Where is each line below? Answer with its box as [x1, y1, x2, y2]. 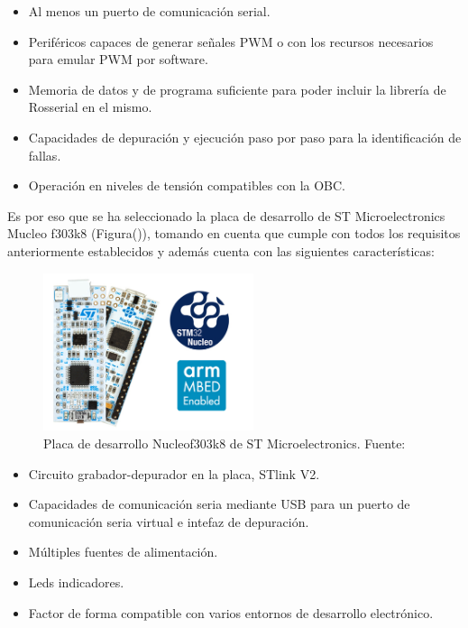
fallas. [28, 145, 61, 164]
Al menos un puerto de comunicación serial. [28, 2, 271, 20]
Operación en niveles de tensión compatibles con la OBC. [28, 176, 346, 195]
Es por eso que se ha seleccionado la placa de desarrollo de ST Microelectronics [7, 206, 445, 225]
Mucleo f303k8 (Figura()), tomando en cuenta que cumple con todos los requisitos [7, 224, 461, 243]
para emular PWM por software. [28, 50, 208, 69]
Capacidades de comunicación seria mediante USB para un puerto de [28, 494, 410, 513]
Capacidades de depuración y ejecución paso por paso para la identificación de [28, 127, 462, 146]
